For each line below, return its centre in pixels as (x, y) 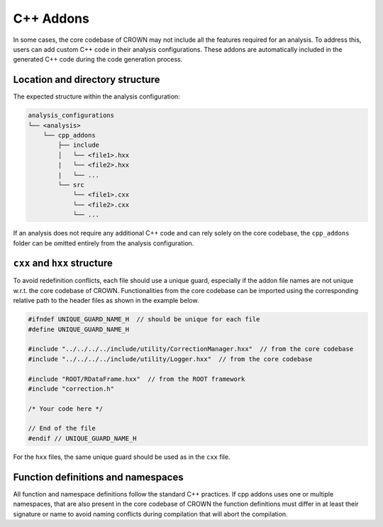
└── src (71, 185)
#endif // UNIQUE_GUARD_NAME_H (83, 438)
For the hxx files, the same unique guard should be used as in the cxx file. (122, 457)
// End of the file (62, 428)
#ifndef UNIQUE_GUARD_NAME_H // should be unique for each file (144, 320)
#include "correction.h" (71, 389)
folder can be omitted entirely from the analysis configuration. (104, 243)
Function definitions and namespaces (98, 477)
